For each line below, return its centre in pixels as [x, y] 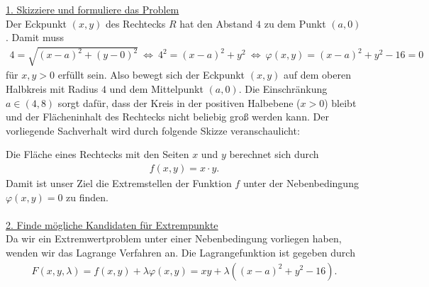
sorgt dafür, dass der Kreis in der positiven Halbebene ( [179, 102]
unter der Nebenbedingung [301, 182]
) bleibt [340, 102]
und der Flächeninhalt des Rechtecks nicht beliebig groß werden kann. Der [167, 117]
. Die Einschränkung [283, 88]
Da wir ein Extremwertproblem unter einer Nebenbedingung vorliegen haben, [174, 238]
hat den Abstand [216, 23]
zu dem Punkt [295, 23]
